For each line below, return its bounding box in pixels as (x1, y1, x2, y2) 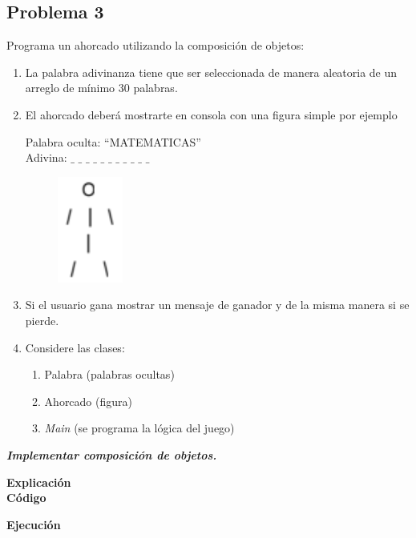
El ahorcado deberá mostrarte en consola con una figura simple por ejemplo (25, 106, 398, 122)
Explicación (6, 473, 71, 490)
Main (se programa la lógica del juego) (44, 420, 235, 436)
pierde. (25, 311, 59, 328)
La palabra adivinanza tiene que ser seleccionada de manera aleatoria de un (25, 63, 398, 80)
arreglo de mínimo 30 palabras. (25, 79, 178, 96)
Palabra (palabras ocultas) (44, 366, 175, 383)
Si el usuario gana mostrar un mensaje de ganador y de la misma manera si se (25, 296, 410, 313)
